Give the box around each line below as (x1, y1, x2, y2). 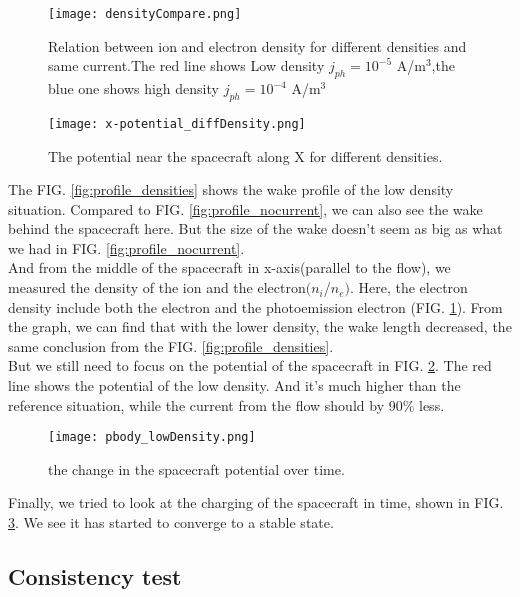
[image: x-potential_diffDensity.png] (48, 116, 306, 131)
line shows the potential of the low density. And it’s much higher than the (8, 375, 461, 396)
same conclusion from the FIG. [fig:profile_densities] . (8, 335, 334, 356)
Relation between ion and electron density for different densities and (48, 35, 467, 56)
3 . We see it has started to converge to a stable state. (8, 512, 334, 533)
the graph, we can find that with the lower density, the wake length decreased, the (8, 316, 512, 337)
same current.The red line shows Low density (48, 55, 325, 76)
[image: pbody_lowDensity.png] (48, 430, 256, 445)
